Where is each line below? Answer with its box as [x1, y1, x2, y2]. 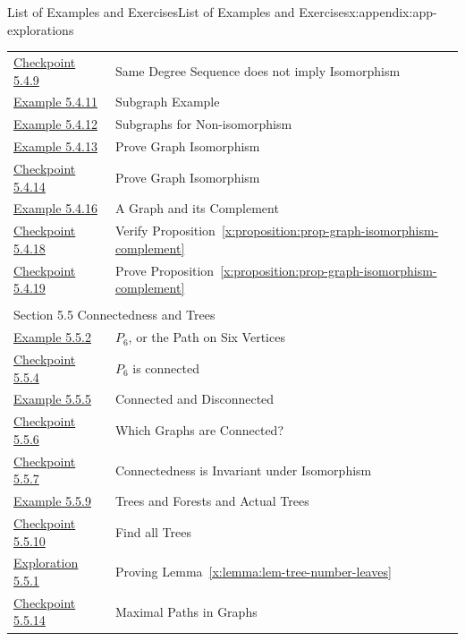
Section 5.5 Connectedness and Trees [13, 305, 216, 324]
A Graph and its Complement [114, 199, 279, 218]
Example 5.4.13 [13, 137, 97, 156]
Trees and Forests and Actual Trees [114, 491, 309, 510]
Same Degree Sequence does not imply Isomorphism [114, 61, 401, 80]
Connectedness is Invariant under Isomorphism [114, 460, 372, 479]
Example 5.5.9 [13, 491, 91, 510]
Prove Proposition [114, 261, 215, 279]
